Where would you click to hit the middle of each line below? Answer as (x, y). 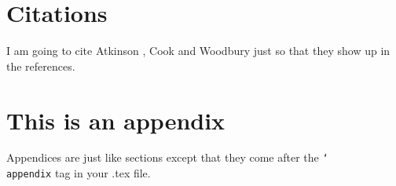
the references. (41, 66)
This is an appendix (116, 120)
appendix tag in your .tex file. (79, 173)
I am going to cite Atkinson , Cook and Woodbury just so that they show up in (198, 51)
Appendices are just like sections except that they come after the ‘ (167, 157)
